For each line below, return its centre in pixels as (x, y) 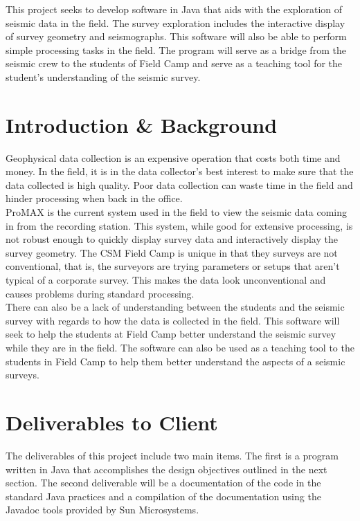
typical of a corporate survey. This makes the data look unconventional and (166, 280)
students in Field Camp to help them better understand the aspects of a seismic (175, 361)
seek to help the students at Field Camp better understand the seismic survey (171, 334)
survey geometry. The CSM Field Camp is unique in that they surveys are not (172, 252)
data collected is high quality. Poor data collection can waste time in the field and (179, 184)
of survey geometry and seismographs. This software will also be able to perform (176, 36)
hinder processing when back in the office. (94, 198)
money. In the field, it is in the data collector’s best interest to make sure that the (180, 171)
